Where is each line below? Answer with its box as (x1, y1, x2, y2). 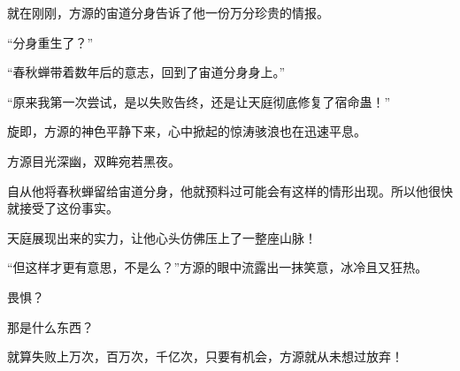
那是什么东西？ (7, 317, 94, 336)
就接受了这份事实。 (7, 199, 119, 217)
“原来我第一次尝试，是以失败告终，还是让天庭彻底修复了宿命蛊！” (7, 92, 391, 110)
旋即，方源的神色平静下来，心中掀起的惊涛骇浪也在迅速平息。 (7, 122, 366, 140)
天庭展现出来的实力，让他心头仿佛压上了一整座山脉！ (7, 228, 317, 246)
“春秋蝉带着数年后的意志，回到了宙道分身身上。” (7, 63, 286, 81)
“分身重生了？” (7, 33, 94, 51)
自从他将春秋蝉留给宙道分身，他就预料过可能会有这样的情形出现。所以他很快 (7, 181, 453, 200)
